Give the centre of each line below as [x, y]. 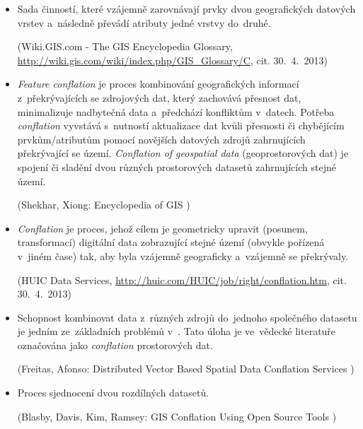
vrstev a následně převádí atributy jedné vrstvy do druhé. [144, 22]
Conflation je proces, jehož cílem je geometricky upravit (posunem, [162, 228]
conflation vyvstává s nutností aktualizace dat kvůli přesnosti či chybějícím [181, 125]
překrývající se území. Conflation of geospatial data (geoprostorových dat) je [183, 153]
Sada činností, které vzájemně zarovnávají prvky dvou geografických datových [186, 8]
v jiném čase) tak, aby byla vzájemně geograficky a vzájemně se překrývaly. [183, 255]
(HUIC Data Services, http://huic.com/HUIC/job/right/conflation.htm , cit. [182, 280]
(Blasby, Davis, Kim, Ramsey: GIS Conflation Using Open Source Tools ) [177, 416]
